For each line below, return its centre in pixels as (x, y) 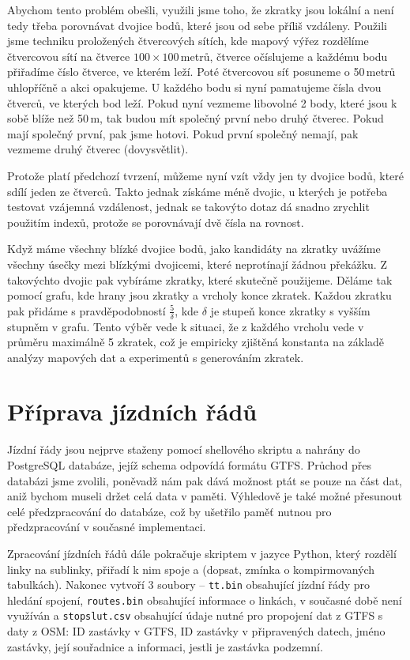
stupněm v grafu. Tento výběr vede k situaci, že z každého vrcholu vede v (186, 326)
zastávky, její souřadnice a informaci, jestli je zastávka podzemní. (165, 646)
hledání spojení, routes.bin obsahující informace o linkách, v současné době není (205, 600)
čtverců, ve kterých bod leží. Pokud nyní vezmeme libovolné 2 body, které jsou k (202, 102)
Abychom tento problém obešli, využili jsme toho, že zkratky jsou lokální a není (201, 9)
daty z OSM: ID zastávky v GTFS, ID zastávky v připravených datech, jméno (196, 631)
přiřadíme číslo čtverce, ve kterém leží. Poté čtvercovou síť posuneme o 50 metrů (201, 72)
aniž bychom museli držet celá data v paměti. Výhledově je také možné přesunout (205, 496)
